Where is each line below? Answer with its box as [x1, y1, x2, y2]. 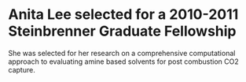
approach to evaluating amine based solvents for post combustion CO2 [8, 57, 240, 66]
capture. [8, 65, 35, 74]
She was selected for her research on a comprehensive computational [8, 48, 236, 58]
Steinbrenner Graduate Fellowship [8, 22, 237, 40]
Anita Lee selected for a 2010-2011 [8, 6, 239, 24]
